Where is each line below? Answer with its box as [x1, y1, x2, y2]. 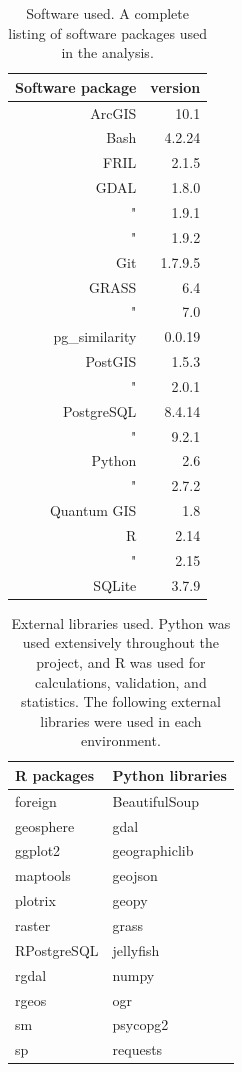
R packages [15, 764, 95, 785]
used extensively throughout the [22, 632, 219, 653]
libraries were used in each [40, 710, 202, 731]
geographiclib [112, 840, 194, 861]
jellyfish [112, 939, 160, 960]
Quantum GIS [49, 500, 137, 521]
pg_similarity [53, 326, 137, 347]
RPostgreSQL [15, 939, 99, 960]
